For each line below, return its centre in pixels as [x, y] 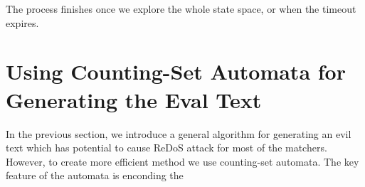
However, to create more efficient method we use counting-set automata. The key [182, 161]
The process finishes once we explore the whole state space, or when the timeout [181, 9]
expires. [22, 22]
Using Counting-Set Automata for [176, 71]
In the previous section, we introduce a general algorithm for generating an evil [179, 133]
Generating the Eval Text [134, 99]
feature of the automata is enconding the [95, 175]
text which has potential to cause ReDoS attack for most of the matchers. [166, 148]
